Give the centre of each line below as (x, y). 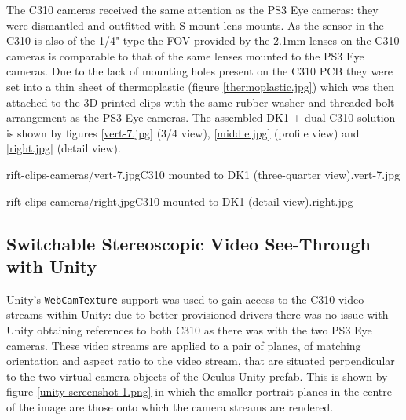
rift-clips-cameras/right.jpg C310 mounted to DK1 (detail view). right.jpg (180, 201)
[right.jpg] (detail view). (64, 148)
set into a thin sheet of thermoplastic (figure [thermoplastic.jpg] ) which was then (201, 86)
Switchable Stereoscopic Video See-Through (188, 243)
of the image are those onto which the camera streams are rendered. (170, 406)
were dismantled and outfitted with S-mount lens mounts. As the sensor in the (195, 25)
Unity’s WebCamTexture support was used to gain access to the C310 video (185, 299)
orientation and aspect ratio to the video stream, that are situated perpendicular (201, 361)
